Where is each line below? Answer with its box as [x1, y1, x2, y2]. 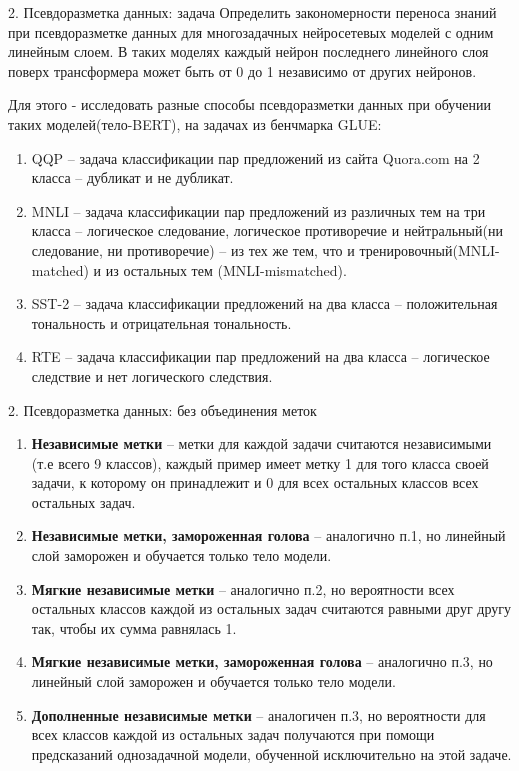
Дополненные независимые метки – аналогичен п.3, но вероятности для [31, 704, 486, 725]
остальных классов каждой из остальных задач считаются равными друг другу [31, 598, 512, 619]
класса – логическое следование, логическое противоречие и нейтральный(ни [31, 220, 503, 241]
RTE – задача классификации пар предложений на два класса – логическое [31, 346, 490, 367]
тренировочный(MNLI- [359, 239, 500, 260]
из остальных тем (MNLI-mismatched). [105, 259, 347, 280]
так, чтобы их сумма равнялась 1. [31, 617, 237, 638]
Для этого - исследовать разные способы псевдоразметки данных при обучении [8, 94, 491, 115]
